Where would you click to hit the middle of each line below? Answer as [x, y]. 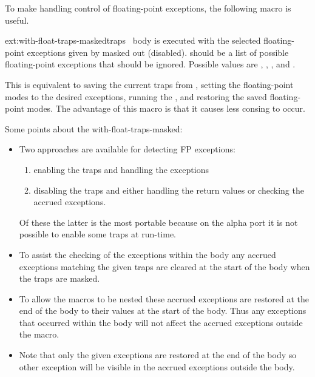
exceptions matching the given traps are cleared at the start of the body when [164, 266]
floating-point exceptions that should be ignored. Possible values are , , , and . [150, 64]
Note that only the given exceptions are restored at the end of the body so [158, 355]
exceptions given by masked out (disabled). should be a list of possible [158, 52]
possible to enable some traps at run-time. [97, 234]
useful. [17, 20]
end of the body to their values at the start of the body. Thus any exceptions [163, 311]
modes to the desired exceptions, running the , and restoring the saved [136, 96]
